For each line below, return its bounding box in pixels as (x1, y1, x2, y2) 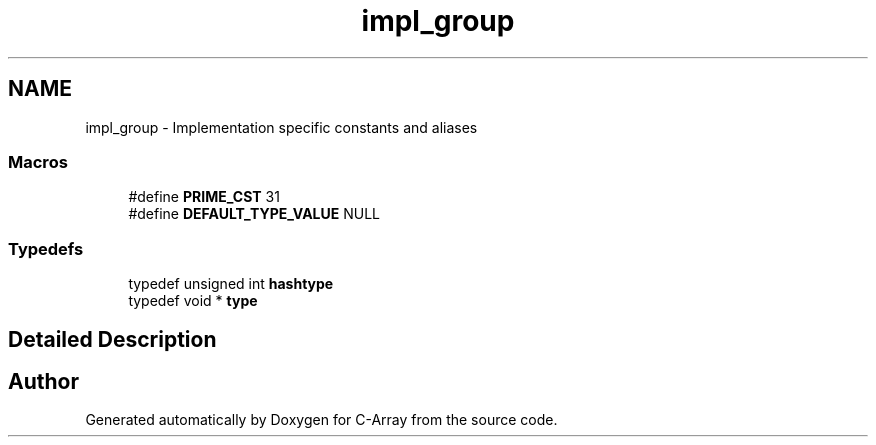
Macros (8, 151, 68, 172)
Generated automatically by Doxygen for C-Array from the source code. (85, 411, 558, 429)
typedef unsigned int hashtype (128, 275, 334, 293)
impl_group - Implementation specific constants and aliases (85, 118, 478, 136)
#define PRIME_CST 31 (128, 188, 280, 206)
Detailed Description (8, 326, 217, 352)
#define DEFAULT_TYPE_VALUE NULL (128, 205, 381, 223)
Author (8, 368, 79, 394)
